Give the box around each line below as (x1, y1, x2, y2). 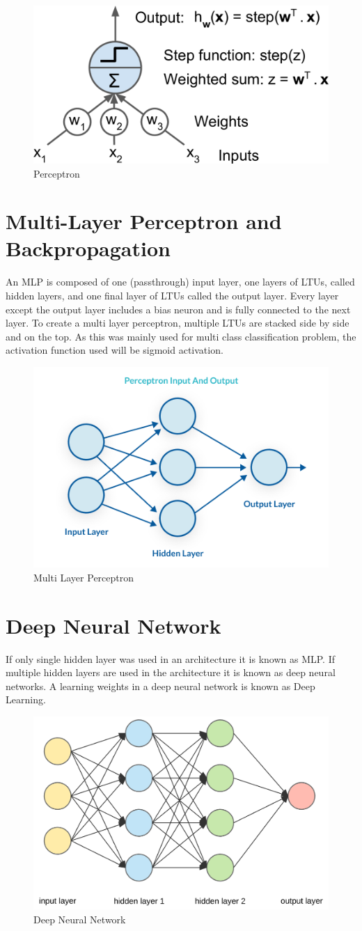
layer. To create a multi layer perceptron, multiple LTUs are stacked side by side (6, 315, 349, 330)
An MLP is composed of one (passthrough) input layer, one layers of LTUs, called (6, 274, 355, 289)
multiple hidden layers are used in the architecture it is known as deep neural (6, 665, 336, 680)
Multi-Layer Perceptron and (6, 207, 282, 235)
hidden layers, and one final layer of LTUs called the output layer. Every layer (6, 288, 339, 302)
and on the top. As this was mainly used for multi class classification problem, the (6, 329, 356, 343)
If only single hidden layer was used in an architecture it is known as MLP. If (6, 651, 336, 666)
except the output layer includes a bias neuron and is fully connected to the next (6, 302, 351, 316)
